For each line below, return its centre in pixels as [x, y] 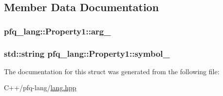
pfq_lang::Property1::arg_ [57, 31]
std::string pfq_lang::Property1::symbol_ [87, 53]
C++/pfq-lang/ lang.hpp [40, 88]
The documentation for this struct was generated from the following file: [112, 71]
